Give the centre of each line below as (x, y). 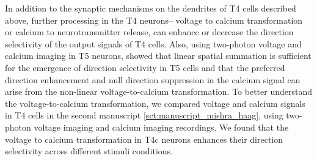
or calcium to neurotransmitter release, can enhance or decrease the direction (149, 32)
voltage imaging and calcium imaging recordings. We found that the (161, 127)
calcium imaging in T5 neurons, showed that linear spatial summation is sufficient (158, 56)
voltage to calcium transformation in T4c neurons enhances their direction (144, 139)
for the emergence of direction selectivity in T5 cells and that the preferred (145, 67)
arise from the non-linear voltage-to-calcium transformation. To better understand (158, 91)
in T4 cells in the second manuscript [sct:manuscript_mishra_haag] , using (144, 115)
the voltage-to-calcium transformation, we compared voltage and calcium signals (155, 103)
